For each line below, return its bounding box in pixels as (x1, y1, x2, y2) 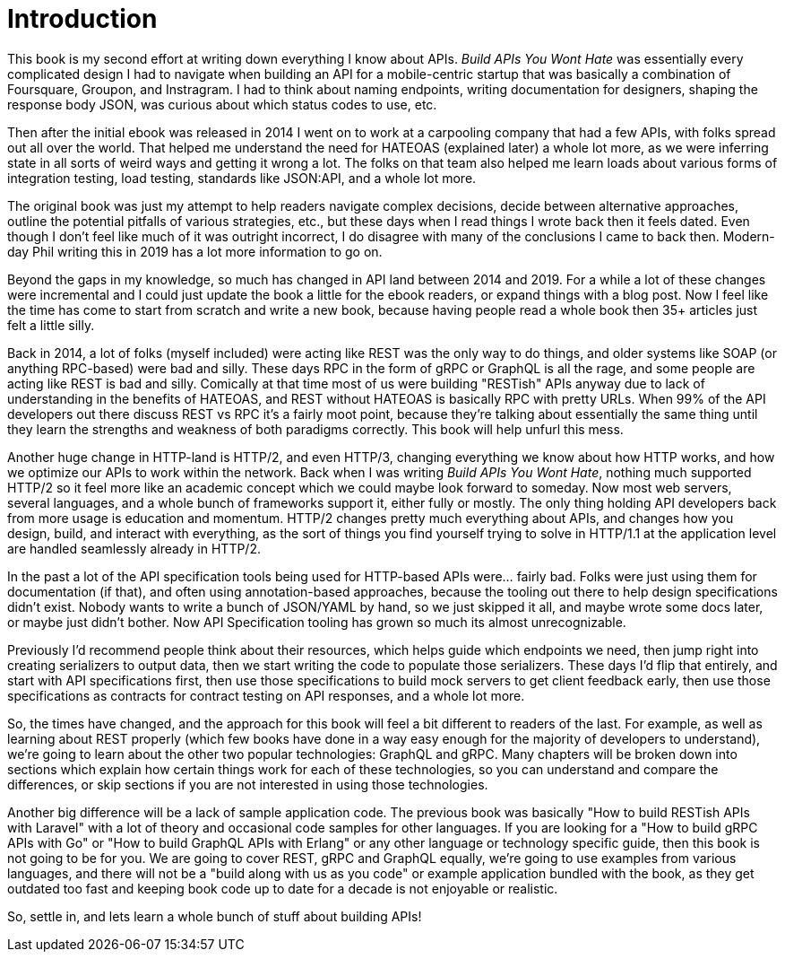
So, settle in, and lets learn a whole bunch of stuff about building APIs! (7, 908, 422, 924)
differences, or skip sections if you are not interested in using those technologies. (7, 776, 488, 792)
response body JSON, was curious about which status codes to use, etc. (7, 96, 437, 112)
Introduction (7, 4, 158, 34)
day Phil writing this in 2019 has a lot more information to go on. (7, 243, 383, 259)
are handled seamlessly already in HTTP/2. (7, 540, 261, 556)
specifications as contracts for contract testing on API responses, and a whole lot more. (7, 687, 525, 703)
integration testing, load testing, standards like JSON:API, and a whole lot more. (7, 170, 477, 186)
